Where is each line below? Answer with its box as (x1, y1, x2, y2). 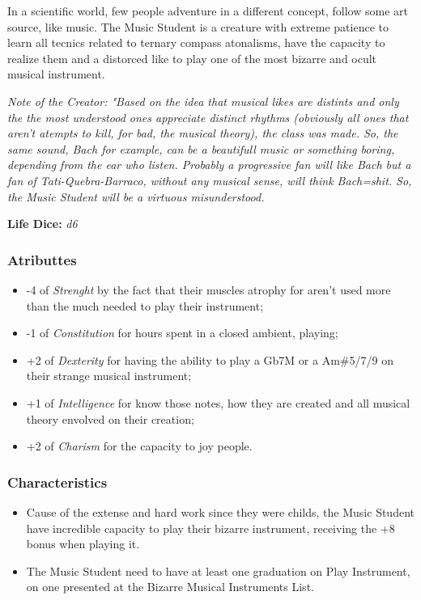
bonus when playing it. (26, 535, 140, 552)
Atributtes (7, 249, 77, 269)
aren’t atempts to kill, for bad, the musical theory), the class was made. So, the (7, 125, 398, 142)
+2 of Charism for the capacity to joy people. (26, 437, 253, 454)
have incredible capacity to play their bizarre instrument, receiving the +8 (26, 519, 395, 536)
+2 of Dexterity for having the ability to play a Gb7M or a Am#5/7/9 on (26, 351, 393, 368)
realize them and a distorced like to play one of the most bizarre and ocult (7, 49, 377, 66)
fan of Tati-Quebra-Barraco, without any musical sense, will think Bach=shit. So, (7, 171, 412, 188)
